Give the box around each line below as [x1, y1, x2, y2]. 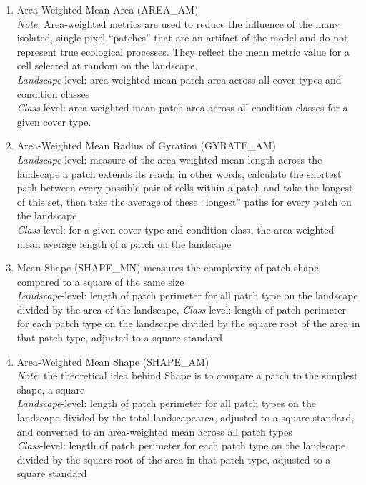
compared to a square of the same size [16, 274, 184, 289]
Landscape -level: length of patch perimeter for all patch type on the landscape [16, 288, 358, 303]
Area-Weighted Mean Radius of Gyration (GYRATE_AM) [16, 138, 277, 153]
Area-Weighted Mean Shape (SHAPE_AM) [16, 354, 209, 369]
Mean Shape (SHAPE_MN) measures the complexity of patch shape [16, 260, 319, 275]
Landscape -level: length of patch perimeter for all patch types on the [16, 396, 316, 411]
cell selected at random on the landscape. [16, 58, 198, 73]
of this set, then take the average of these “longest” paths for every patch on [16, 194, 352, 209]
